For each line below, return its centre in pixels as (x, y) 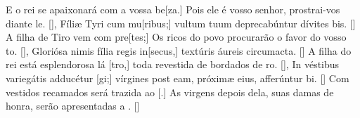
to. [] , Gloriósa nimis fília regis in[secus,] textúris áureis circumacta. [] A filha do (179, 50)
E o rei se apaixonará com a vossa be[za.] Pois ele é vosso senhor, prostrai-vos (173, 9)
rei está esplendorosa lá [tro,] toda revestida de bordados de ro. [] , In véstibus (173, 64)
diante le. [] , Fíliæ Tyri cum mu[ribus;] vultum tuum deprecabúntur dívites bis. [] (181, 23)
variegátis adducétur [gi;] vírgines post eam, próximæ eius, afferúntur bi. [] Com (178, 78)
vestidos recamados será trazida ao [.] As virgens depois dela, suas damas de (170, 92)
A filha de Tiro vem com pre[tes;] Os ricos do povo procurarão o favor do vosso (176, 37)
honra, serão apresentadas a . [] (73, 106)
